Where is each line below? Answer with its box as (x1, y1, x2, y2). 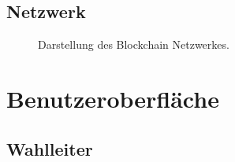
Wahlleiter (6, 136, 93, 160)
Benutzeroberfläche (6, 82, 219, 114)
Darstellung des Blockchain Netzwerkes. (38, 36, 229, 53)
